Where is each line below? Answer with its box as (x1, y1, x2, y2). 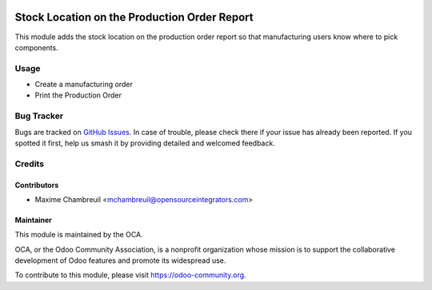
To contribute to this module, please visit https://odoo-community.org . (14, 270, 247, 280)
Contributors (14, 180, 59, 189)
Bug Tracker (14, 110, 64, 121)
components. (14, 42, 59, 52)
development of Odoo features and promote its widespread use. (14, 256, 226, 265)
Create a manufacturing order (34, 80, 134, 89)
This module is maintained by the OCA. (14, 230, 143, 240)
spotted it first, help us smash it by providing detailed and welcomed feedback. (14, 138, 275, 148)
